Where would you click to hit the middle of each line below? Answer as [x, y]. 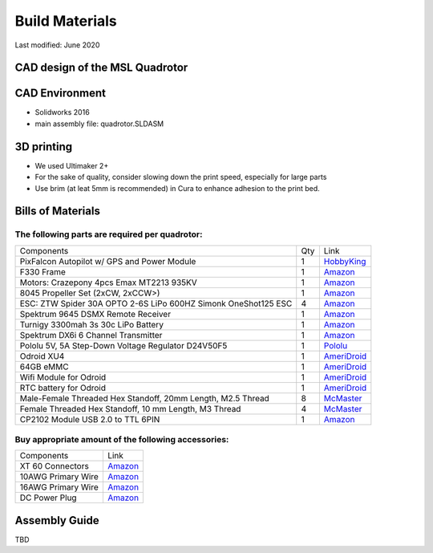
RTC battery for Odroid [63, 388]
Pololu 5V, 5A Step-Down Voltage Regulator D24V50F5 [123, 345]
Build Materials [66, 21]
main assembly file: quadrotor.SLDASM [99, 124]
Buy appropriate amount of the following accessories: [122, 440]
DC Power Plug [48, 498]
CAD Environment [60, 94]
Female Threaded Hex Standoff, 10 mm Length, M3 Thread [130, 409]
